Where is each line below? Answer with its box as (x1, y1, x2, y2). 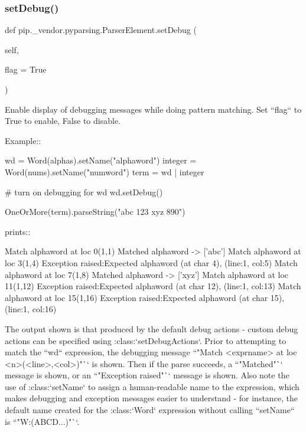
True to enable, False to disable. (5, 114, 121, 127)
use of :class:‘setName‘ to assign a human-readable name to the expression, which (5, 380, 300, 392)
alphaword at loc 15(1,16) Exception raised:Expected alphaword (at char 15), (5, 291, 285, 303)
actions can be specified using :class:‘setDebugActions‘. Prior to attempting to (5, 334, 287, 346)
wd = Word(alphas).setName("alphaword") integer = (5, 154, 197, 166)
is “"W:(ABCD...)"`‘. (5, 415, 80, 427)
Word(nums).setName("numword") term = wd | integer (5, 165, 204, 178)
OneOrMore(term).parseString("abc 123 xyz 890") (5, 205, 185, 218)
